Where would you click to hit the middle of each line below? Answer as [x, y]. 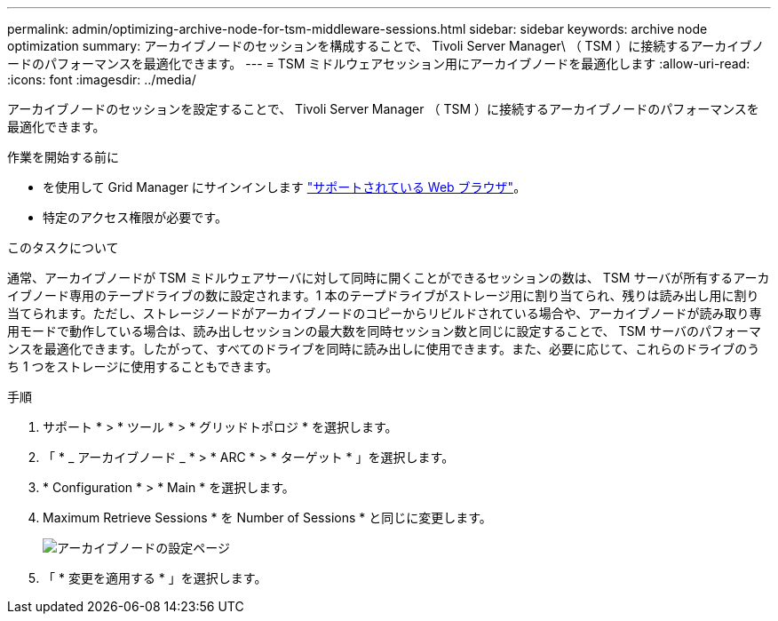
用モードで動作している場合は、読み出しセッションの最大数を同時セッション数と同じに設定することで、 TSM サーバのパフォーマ [384, 331]
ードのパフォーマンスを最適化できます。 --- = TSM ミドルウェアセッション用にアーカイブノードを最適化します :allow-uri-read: [379, 64]
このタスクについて [63, 247]
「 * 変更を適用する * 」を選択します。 [155, 578]
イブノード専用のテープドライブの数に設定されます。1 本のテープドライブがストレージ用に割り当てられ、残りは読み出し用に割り [383, 295]
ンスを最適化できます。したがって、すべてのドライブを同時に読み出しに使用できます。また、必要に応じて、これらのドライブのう [384, 349]
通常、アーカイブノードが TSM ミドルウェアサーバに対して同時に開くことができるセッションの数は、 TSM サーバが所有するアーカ [389, 278]
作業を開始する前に [63, 157]
